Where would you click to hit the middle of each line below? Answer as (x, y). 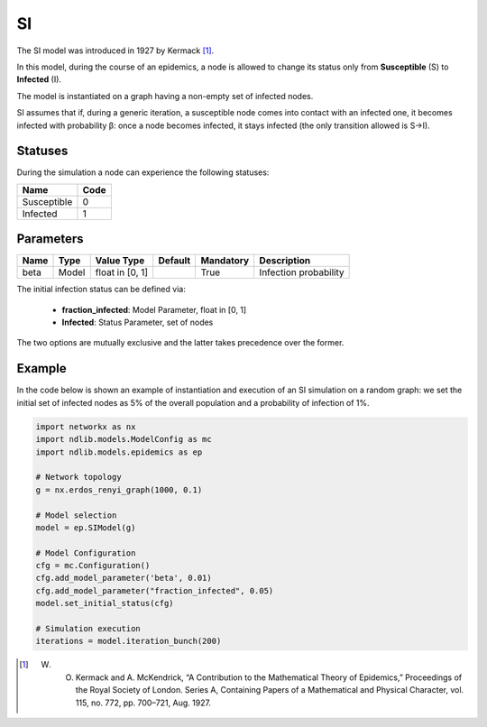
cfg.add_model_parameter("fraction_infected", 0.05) (155, 590)
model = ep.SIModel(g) (86, 527)
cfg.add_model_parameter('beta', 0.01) (124, 578)
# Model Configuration (86, 553)
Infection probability (302, 272)
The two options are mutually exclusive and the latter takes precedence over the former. (180, 343)
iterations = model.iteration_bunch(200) (129, 641)
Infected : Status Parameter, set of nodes (138, 322)
